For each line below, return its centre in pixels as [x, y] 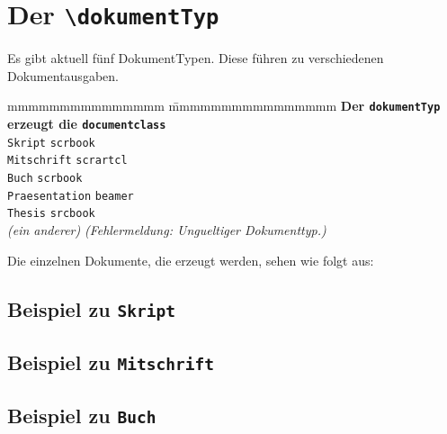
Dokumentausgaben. [63, 75]
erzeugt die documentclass [87, 124]
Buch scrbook [45, 179]
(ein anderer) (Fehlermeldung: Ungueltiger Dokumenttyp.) [167, 230]
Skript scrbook [51, 143]
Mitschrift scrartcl [67, 161]
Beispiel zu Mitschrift [111, 362]
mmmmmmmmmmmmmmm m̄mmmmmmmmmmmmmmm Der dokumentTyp [224, 106]
